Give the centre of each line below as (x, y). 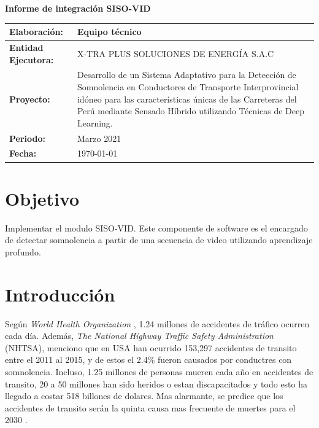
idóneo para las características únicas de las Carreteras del (187, 99)
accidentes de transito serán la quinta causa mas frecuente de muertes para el (150, 407)
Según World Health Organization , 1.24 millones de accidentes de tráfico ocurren (157, 323)
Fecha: (23, 153)
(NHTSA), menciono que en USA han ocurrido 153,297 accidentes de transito (151, 347)
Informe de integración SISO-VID (78, 8)
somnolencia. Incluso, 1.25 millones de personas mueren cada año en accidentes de (159, 371)
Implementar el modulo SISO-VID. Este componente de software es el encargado (156, 228)
